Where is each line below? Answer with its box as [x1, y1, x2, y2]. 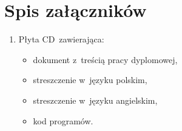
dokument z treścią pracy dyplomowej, [33, 53, 178, 65]
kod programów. [33, 114, 93, 127]
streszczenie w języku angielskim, [33, 93, 158, 106]
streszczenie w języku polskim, [33, 73, 147, 86]
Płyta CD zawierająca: [18, 33, 104, 45]
